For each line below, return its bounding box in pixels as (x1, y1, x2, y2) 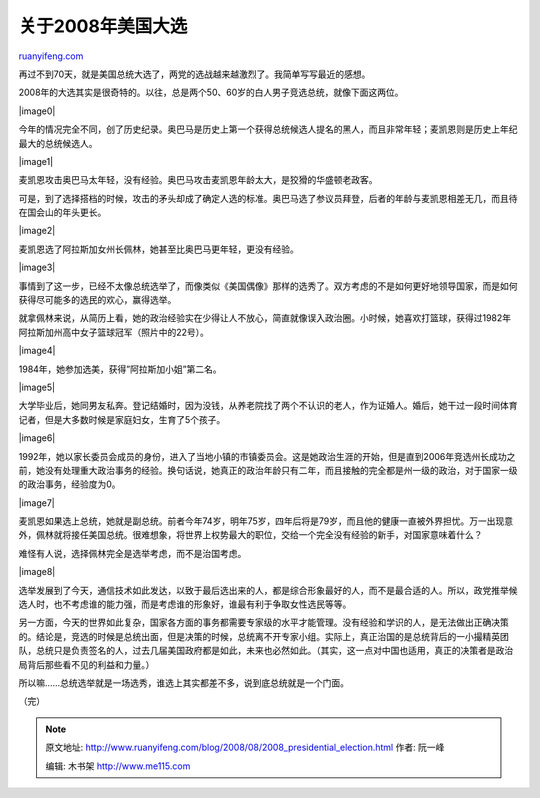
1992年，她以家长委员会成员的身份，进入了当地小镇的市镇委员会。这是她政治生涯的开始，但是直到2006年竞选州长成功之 (18, 450, 516, 462)
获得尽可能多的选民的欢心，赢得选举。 (18, 294, 177, 306)
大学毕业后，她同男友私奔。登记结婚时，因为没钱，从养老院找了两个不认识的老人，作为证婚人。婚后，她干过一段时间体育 (18, 400, 518, 412)
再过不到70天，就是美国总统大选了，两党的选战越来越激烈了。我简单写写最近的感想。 (18, 68, 371, 80)
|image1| (18, 155, 54, 167)
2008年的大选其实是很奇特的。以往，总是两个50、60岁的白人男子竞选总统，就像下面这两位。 (18, 86, 404, 99)
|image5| (18, 381, 55, 393)
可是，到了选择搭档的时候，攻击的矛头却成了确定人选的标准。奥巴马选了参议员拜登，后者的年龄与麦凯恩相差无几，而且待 (18, 192, 518, 204)
